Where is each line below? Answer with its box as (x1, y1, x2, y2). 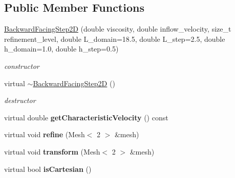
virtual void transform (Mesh (4, 146, 100, 157)
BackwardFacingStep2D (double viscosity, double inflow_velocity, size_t (4, 23, 231, 34)
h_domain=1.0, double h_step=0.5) (4, 43, 119, 54)
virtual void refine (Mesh (4, 129, 85, 140)
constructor (4, 60, 39, 71)
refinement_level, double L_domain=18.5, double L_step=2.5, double (4, 33, 225, 44)
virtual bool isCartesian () (4, 163, 92, 174)
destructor (4, 95, 36, 106)
